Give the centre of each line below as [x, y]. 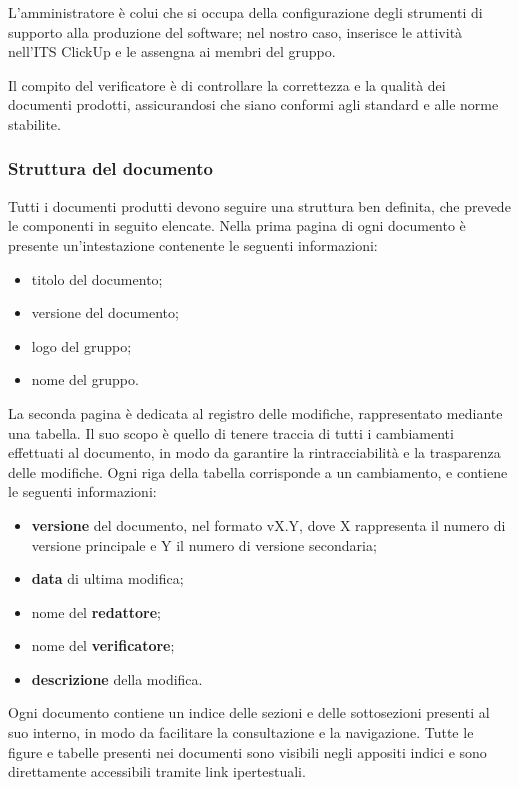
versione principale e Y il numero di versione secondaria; [204, 544]
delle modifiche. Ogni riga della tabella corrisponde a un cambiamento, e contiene [258, 471]
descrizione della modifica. [117, 678]
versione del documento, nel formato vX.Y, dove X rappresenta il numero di [268, 524]
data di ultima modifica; [107, 578]
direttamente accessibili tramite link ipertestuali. [157, 771]
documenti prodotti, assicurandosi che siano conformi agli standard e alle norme [253, 104]
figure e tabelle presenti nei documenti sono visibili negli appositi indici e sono [247, 751]
